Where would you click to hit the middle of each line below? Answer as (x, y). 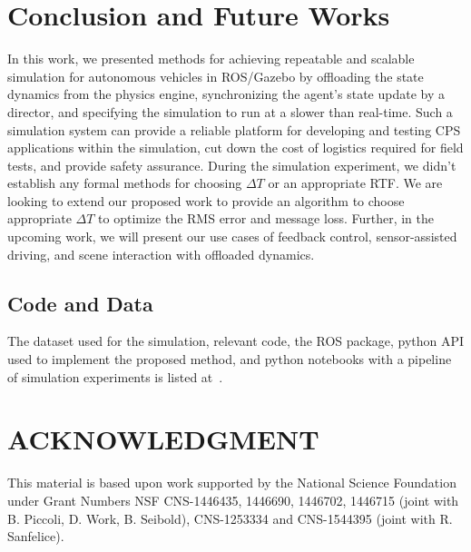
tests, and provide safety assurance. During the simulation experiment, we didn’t (232, 165)
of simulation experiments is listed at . (115, 376)
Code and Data (80, 303)
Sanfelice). (36, 536)
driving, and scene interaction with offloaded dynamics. (161, 254)
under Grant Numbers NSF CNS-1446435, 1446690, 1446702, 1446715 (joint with (233, 500)
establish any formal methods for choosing (125, 183)
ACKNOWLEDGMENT (163, 439)
